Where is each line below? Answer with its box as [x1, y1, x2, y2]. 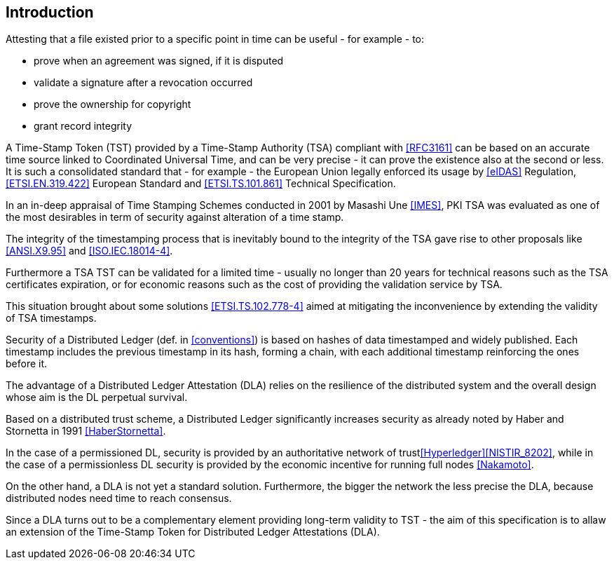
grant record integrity [34, 120, 132, 132]
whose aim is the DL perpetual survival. [6, 391, 188, 404]
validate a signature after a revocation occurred [34, 76, 253, 89]
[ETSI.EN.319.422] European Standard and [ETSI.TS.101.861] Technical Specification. [6, 177, 396, 190]
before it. [6, 358, 48, 370]
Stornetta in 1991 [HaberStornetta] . [6, 425, 166, 437]
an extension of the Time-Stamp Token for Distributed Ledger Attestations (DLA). [6, 526, 380, 538]
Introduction [6, 4, 94, 21]
